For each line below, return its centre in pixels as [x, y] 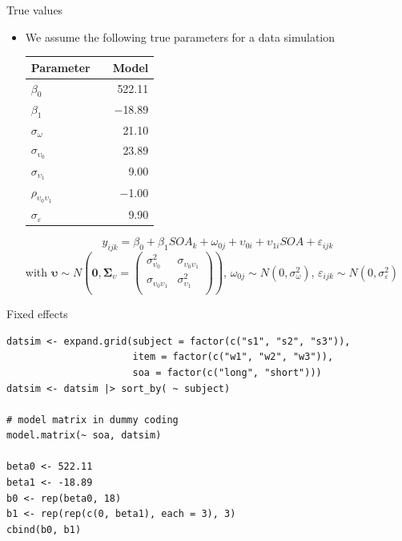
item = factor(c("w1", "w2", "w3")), [233, 357]
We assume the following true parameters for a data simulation [180, 36]
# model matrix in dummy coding [92, 420]
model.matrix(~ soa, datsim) [84, 436]
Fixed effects [37, 314]
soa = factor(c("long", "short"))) [227, 372]
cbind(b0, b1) [44, 529]
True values [35, 10]
